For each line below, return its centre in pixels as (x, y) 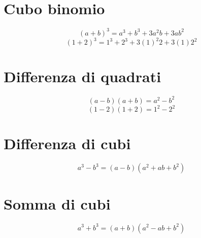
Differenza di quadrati (82, 76)
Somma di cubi (57, 203)
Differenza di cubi (67, 143)
